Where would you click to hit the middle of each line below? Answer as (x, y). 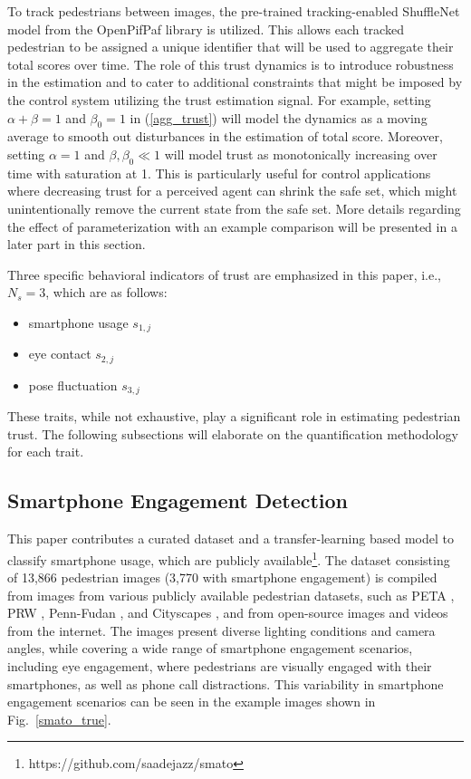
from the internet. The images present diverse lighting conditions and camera (221, 630)
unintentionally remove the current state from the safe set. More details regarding (234, 208)
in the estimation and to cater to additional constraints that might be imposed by (235, 82)
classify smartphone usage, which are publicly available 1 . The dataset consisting (229, 558)
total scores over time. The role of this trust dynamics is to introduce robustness (231, 64)
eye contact (60, 354)
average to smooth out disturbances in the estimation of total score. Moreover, (225, 136)
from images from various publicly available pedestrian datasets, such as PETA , (231, 595)
